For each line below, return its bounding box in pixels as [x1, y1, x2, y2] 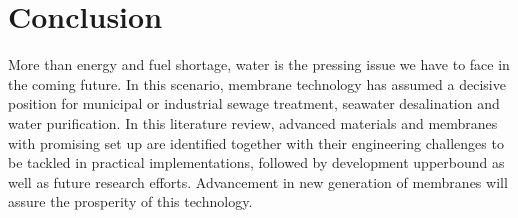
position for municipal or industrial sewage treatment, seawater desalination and [8, 93, 500, 114]
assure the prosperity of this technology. [8, 191, 253, 212]
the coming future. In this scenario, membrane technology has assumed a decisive [8, 73, 506, 94]
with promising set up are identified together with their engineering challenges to [8, 132, 504, 153]
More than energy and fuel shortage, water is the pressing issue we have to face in [8, 54, 510, 75]
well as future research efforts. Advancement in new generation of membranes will [8, 171, 508, 192]
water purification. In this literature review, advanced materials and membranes [8, 112, 498, 133]
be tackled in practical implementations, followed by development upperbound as [8, 152, 505, 173]
